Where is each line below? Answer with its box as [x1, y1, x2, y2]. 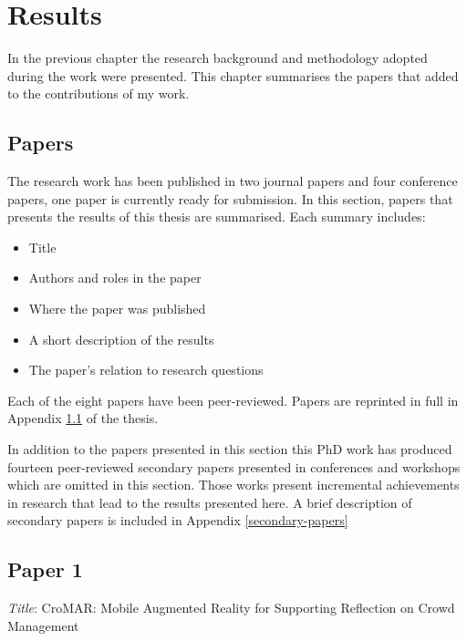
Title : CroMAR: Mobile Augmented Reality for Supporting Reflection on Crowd [7, 598, 455, 617]
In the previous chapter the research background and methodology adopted [7, 48, 428, 67]
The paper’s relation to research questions [28, 360, 264, 379]
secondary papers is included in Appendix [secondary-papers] [7, 511, 348, 530]
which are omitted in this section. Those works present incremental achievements [7, 475, 460, 494]
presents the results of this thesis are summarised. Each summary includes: [7, 207, 426, 226]
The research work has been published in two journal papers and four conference [7, 171, 458, 191]
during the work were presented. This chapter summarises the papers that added [7, 66, 459, 85]
